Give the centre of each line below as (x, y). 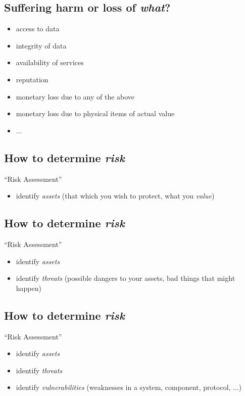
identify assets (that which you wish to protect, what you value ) (115, 196)
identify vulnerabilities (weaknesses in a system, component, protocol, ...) (129, 387)
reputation (32, 79)
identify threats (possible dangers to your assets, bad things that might (126, 278)
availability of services (50, 62)
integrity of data (41, 45)
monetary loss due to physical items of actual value (95, 113)
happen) (29, 288)
